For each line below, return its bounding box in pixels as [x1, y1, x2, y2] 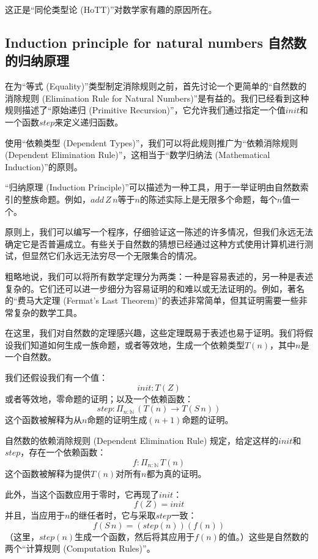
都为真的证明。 [146, 467, 207, 480]
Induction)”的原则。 [5, 160, 83, 173]
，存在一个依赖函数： [20, 446, 106, 459]
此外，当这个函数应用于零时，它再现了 [5, 487, 159, 500]
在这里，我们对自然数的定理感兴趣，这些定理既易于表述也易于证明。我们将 [5, 326, 305, 339]
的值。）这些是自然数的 [218, 530, 309, 542]
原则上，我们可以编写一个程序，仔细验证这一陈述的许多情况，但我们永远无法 [5, 225, 313, 238]
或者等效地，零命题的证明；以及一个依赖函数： [5, 392, 193, 405]
